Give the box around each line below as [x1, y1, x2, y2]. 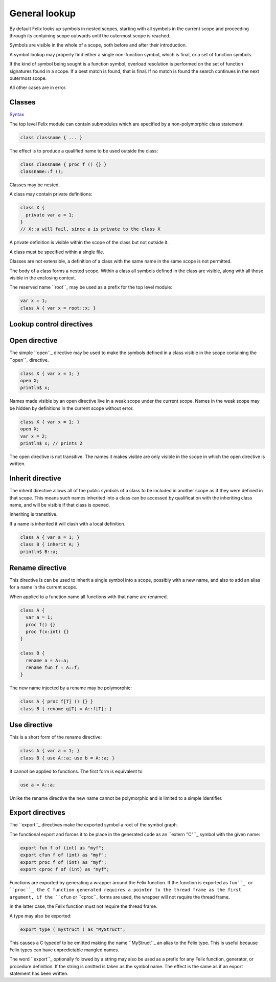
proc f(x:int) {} [26, 629, 69, 635]
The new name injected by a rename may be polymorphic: [9, 685, 132, 691]
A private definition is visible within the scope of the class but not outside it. [9, 239, 169, 246]
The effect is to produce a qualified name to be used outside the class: [9, 147, 158, 154]
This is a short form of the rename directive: [9, 734, 102, 740]
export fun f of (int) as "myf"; [20, 845, 104, 850]
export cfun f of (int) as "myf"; [20, 852, 107, 858]
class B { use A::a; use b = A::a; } [20, 755, 115, 761]
